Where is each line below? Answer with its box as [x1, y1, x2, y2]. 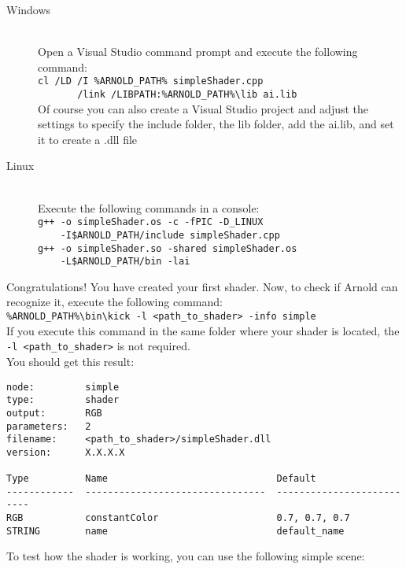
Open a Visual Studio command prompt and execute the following [38, 43, 358, 60]
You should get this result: [6, 353, 135, 369]
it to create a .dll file [38, 131, 138, 147]
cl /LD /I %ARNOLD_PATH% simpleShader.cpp [38, 76, 264, 87]
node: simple [6, 381, 120, 393]
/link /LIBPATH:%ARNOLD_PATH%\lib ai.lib [77, 89, 297, 101]
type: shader [6, 394, 120, 406]
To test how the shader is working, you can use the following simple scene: [6, 548, 365, 564]
